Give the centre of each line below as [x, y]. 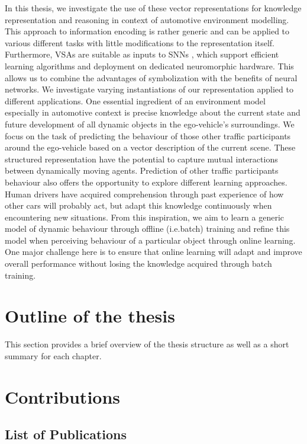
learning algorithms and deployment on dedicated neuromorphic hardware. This [149, 66]
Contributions [63, 396]
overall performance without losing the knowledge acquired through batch [138, 263]
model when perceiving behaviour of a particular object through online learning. [150, 240]
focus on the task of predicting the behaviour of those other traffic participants [148, 135]
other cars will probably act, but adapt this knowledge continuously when [138, 205]
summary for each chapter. [53, 355]
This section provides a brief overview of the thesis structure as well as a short [147, 344]
